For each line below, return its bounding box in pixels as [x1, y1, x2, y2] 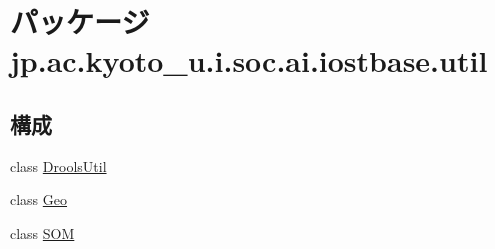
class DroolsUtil [10, 155, 107, 176]
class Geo [10, 189, 68, 210]
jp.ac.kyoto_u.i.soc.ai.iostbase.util [10, 40, 488, 81]
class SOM [10, 222, 75, 243]
